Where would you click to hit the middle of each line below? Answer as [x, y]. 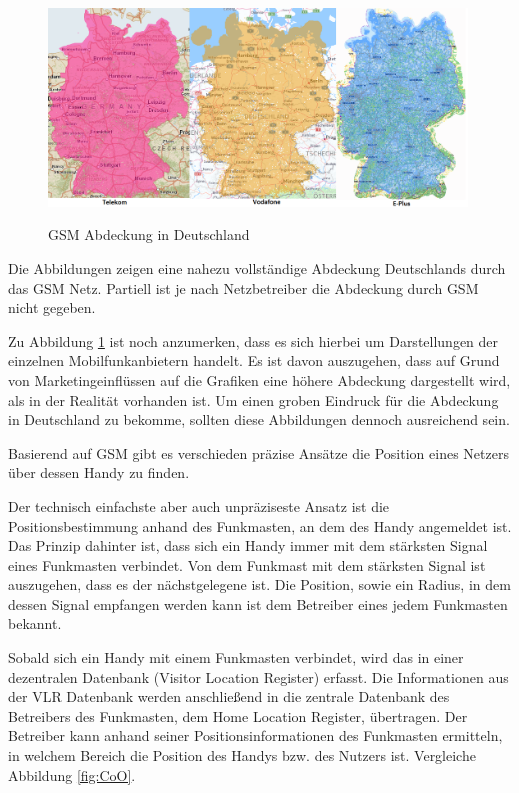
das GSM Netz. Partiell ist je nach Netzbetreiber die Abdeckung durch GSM [243, 287]
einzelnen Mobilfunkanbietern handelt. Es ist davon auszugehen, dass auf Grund [254, 360]
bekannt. [35, 623]
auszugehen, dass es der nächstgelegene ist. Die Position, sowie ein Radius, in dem [259, 584]
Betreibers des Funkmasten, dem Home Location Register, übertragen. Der [238, 715]
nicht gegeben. [52, 307]
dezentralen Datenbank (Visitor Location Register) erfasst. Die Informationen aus [258, 676]
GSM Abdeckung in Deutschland [149, 234]
